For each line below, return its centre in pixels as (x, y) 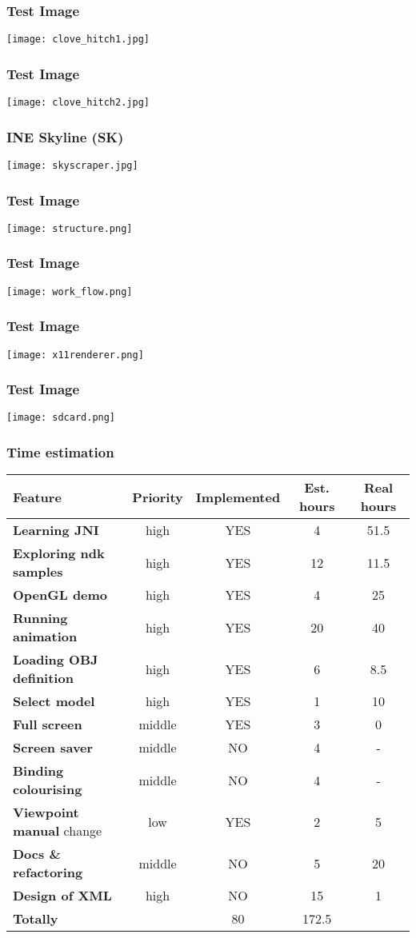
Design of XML (62, 896)
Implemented (238, 497)
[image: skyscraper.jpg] (72, 165)
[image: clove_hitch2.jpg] (78, 103)
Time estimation (60, 452)
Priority (158, 497)
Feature (37, 497)
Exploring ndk (59, 553)
